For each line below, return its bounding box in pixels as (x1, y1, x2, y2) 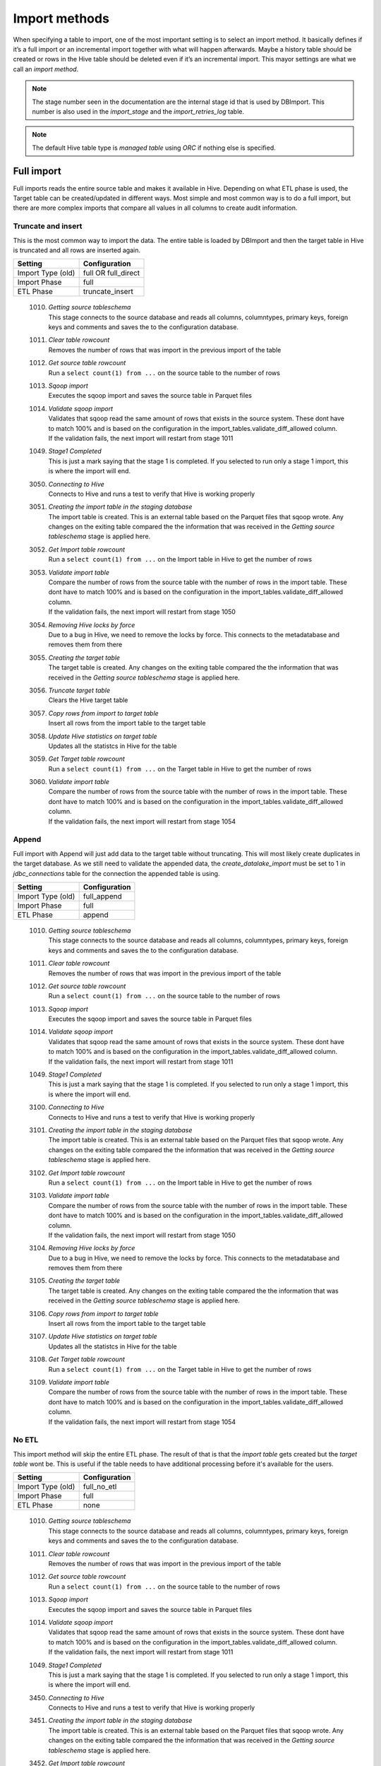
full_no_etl (83, 1482, 117, 1492)
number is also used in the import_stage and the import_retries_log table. (32, 107, 245, 116)
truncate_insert (83, 287, 133, 297)
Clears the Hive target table (48, 696, 128, 704)
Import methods (13, 11, 109, 26)
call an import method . (13, 64, 79, 73)
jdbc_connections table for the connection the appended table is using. (13, 869, 220, 877)
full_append (83, 891, 123, 901)
